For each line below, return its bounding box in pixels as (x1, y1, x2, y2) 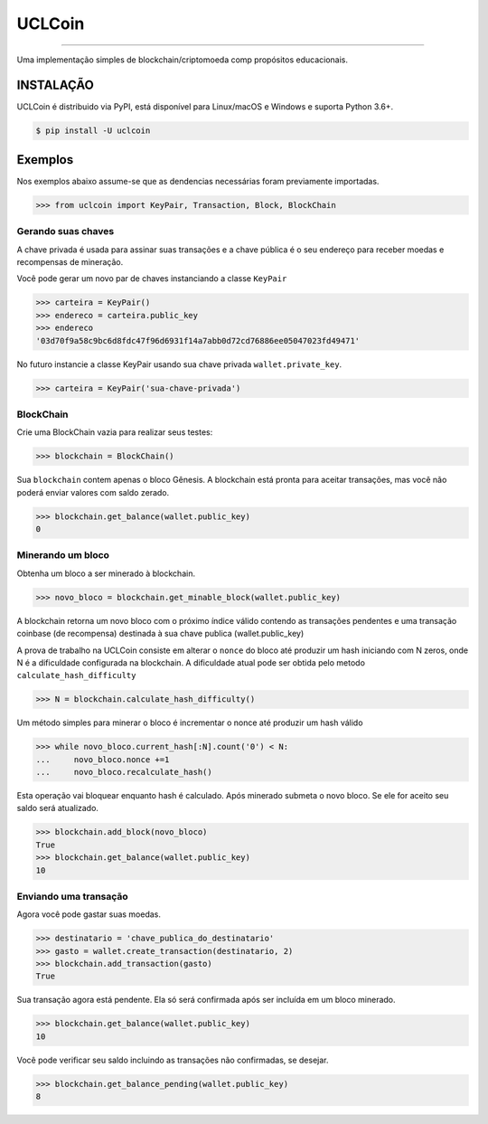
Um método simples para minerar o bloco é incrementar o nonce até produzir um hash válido (16, 717, 363, 728)
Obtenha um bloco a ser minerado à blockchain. (16, 568, 196, 579)
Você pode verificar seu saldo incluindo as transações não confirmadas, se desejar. (16, 1054, 329, 1065)
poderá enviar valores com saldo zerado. (16, 486, 170, 497)
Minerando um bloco (16, 549, 110, 562)
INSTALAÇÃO (16, 78, 94, 93)
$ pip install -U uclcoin (35, 126, 151, 136)
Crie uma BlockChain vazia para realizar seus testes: (16, 427, 213, 438)
